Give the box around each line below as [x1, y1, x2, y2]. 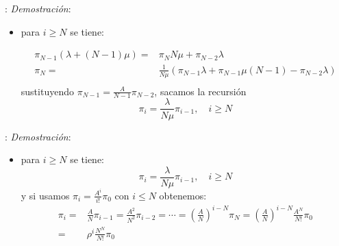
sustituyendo [21, 84, 74, 98]
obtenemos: [159, 188, 207, 202]
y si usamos [21, 188, 70, 202]
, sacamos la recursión [154, 84, 247, 98]
